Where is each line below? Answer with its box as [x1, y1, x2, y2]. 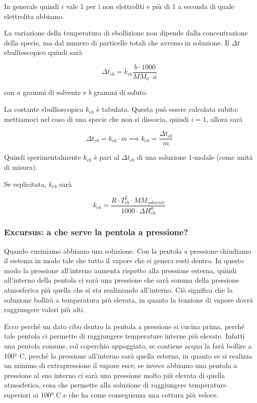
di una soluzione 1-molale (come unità [136, 152, 253, 162]
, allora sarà [206, 113, 243, 124]
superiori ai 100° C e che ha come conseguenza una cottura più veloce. [4, 390, 219, 400]
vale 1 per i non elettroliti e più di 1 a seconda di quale [66, 1, 234, 11]
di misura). [4, 161, 38, 172]
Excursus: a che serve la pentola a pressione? [4, 226, 188, 238]
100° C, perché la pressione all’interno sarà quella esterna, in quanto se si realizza [4, 350, 253, 361]
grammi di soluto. [94, 87, 148, 97]
